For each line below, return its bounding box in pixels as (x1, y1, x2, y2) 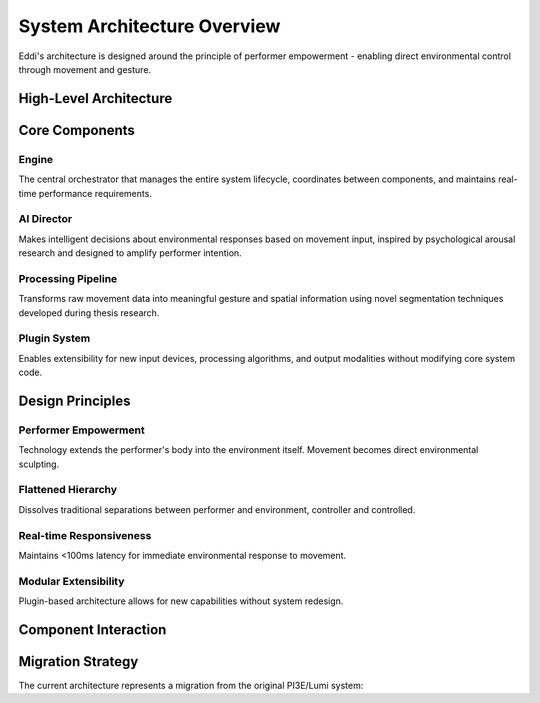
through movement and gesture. (18, 63, 152, 75)
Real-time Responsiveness (18, 528, 152, 542)
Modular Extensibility (18, 574, 125, 588)
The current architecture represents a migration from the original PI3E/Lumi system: (18, 679, 364, 691)
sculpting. (18, 458, 60, 470)
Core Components (18, 121, 135, 139)
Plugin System (18, 331, 91, 345)
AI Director (18, 212, 73, 226)
